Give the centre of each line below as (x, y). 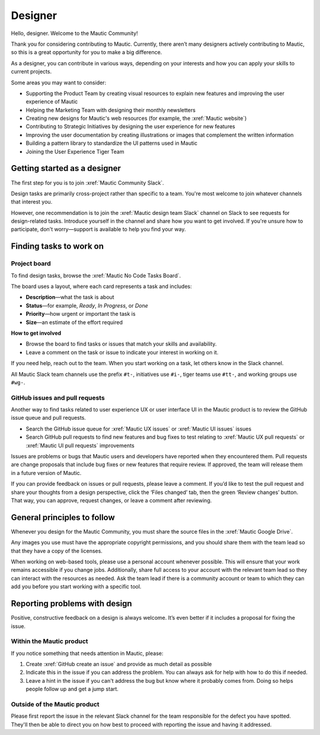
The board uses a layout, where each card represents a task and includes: (101, 286)
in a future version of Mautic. (46, 473)
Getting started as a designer (66, 168)
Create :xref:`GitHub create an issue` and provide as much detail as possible (119, 664)
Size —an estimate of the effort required (74, 322)
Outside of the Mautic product (55, 704)
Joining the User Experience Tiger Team (75, 151)
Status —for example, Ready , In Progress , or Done (87, 305)
